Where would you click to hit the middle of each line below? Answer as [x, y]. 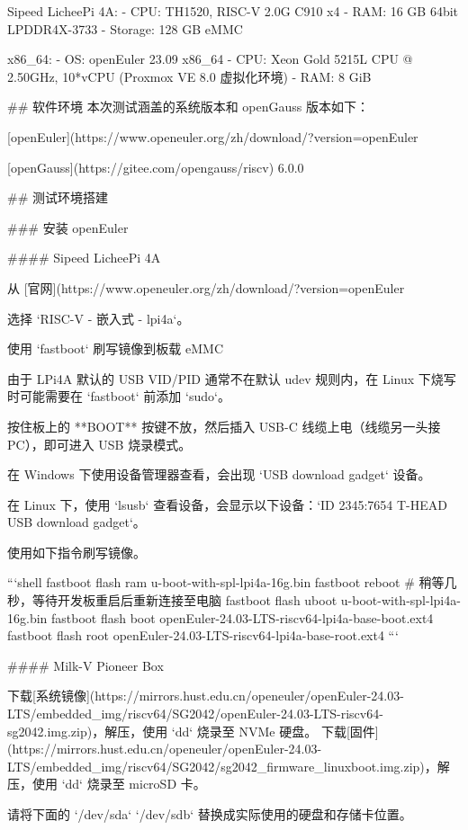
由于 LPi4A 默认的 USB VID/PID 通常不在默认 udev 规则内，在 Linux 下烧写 [232, 378]
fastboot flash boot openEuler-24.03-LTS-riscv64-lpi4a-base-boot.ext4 [243, 617]
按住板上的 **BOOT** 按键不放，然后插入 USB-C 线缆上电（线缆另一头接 [224, 426]
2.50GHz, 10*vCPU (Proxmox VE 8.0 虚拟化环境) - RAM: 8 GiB [189, 76]
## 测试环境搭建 [58, 197]
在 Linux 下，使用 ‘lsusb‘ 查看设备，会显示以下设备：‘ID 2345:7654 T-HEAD [227, 504]
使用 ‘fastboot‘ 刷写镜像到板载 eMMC [116, 348]
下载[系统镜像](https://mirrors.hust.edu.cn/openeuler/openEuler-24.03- [206, 696]
